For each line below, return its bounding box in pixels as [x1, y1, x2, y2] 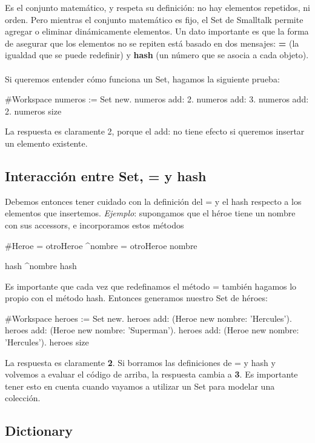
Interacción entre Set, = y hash [5, 166, 207, 185]
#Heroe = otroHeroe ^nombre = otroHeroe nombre [5, 239, 197, 251]
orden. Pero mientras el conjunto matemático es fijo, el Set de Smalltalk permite [5, 13, 303, 25]
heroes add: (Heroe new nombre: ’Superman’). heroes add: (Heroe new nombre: [5, 324, 299, 336]
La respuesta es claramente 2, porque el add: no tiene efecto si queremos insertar [5, 125, 305, 138]
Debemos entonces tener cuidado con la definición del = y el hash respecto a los [5, 195, 302, 207]
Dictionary [5, 421, 73, 440]
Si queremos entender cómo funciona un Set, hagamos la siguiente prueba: [5, 72, 280, 85]
